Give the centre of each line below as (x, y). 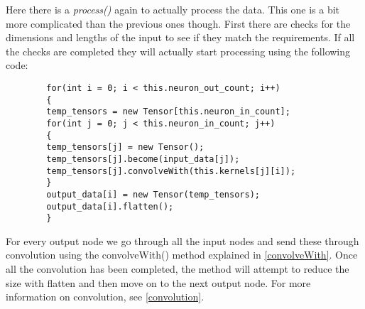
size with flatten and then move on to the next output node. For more (158, 282)
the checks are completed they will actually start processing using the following (178, 51)
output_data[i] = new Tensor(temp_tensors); (153, 194)
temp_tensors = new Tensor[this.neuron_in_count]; (168, 112)
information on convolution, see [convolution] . (105, 297)
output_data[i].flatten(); (110, 206)
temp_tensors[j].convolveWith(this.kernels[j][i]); (171, 171)
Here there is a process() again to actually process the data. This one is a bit (173, 9)
